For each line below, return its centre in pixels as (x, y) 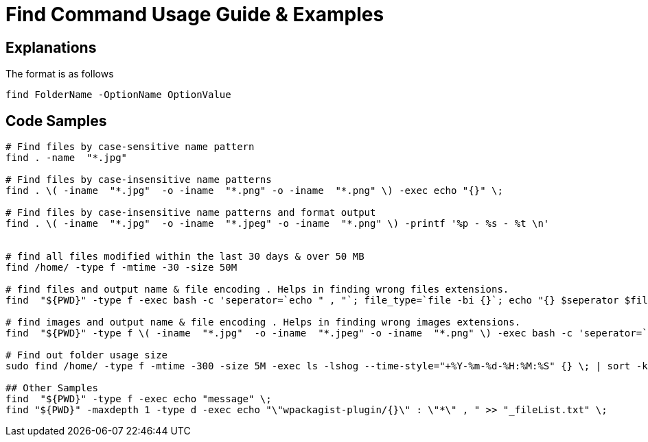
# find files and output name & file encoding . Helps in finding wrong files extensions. (257, 290)
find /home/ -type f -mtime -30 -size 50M (121, 268)
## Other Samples (52, 388)
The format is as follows (60, 74)
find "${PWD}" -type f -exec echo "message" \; (139, 399)
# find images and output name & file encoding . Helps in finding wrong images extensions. (263, 322)
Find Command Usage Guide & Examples (195, 14)
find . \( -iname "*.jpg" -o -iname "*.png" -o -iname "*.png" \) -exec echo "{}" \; (254, 191)
